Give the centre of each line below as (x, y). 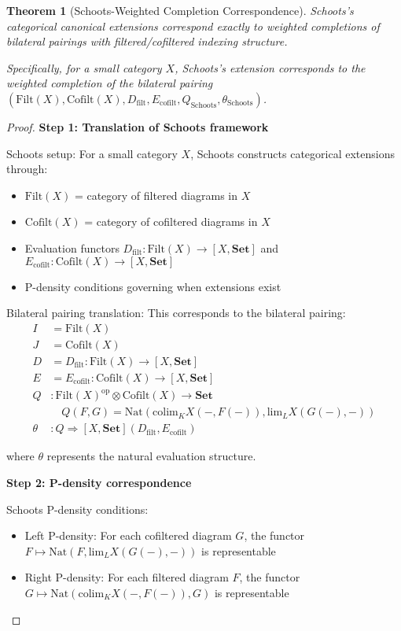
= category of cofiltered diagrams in (171, 221)
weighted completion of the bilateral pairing (110, 83)
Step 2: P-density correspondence (99, 483)
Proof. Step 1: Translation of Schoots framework (138, 126)
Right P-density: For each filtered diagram (127, 577)
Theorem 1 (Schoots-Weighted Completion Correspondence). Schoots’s (180, 10)
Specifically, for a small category (84, 67)
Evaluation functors (72, 247)
